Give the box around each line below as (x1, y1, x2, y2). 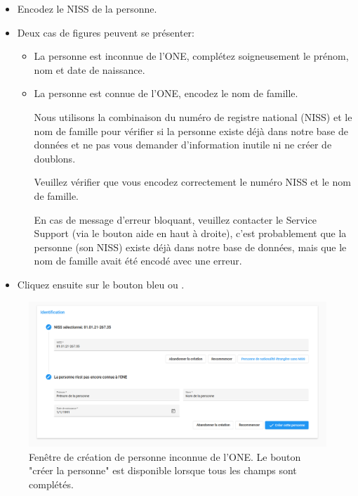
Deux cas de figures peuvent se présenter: (17, 25, 194, 39)
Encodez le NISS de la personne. (17, 1, 157, 15)
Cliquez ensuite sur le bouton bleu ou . (17, 276, 185, 291)
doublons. (34, 151, 76, 165)
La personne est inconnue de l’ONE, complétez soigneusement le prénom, (34, 49, 349, 63)
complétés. (29, 476, 74, 491)
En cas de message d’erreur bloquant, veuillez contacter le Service (34, 212, 317, 227)
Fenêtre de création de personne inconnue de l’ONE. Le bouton (29, 449, 301, 464)
